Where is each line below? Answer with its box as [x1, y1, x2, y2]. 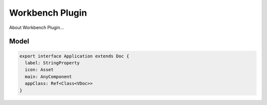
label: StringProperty [25, 60, 80, 66]
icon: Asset [25, 67, 54, 73]
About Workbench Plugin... [9, 25, 64, 30]
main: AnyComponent [25, 74, 72, 79]
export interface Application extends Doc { [19, 53, 130, 59]
